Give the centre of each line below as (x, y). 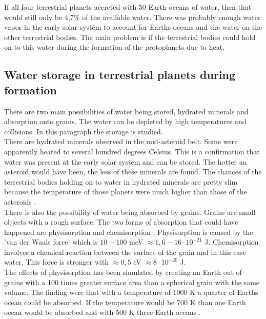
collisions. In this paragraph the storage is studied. (84, 131)
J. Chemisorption (232, 242)
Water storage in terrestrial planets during (120, 75)
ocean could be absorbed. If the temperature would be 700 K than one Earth (125, 302)
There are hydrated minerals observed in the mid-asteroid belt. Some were (121, 141)
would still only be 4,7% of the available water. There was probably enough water (132, 17)
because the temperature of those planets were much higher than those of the (126, 192)
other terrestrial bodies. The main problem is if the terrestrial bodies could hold (130, 37)
